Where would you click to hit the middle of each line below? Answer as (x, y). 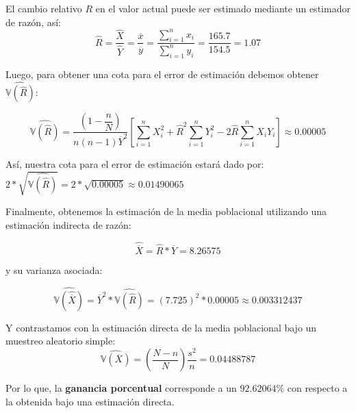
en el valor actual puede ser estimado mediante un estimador (223, 8)
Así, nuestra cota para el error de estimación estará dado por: (135, 164)
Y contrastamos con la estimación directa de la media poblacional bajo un (161, 327)
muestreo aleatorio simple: (61, 341)
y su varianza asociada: (54, 270)
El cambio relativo (44, 8)
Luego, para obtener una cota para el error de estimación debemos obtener (162, 74)
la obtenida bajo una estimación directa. (90, 401)
